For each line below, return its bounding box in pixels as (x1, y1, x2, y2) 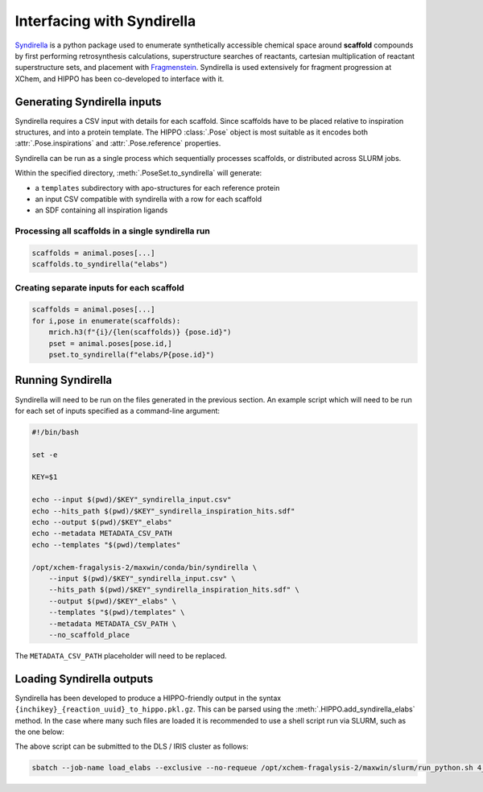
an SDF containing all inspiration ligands (35, 205, 168, 215)
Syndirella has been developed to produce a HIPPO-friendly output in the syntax (14, 693, 282, 703)
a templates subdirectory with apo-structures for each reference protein (35, 183, 280, 192)
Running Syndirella (14, 373, 113, 387)
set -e (31, 450, 58, 459)
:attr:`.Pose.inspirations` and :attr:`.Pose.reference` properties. (14, 138, 221, 148)
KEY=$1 (31, 472, 58, 482)
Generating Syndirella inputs (14, 95, 162, 109)
